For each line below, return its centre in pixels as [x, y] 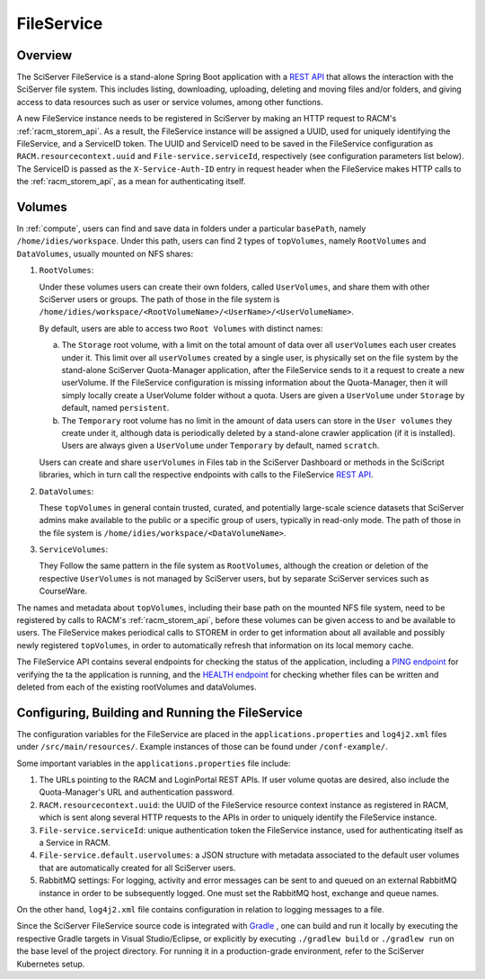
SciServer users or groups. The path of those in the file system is [159, 299]
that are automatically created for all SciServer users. [137, 868]
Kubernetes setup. [51, 964]
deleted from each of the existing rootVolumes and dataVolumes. [137, 687]
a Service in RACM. [75, 843]
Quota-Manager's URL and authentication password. [137, 792]
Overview [44, 55]
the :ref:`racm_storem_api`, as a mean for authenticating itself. [131, 182]
